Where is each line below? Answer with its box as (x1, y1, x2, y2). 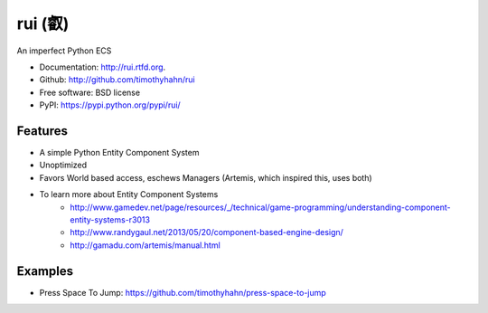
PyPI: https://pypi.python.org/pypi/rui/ (39, 100, 181, 110)
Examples (16, 263, 74, 279)
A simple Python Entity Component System (39, 147, 200, 158)
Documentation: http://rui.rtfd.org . (39, 62, 166, 72)
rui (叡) (16, 14, 70, 33)
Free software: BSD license (39, 87, 140, 98)
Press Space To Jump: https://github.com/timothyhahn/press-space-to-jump (39, 287, 327, 298)
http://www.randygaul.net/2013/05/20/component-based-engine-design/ (70, 227, 343, 238)
